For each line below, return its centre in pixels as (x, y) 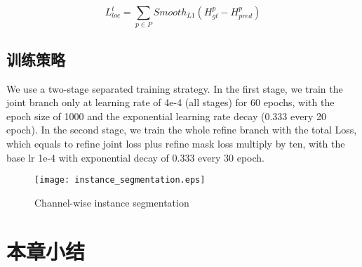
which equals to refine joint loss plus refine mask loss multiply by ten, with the (176, 143)
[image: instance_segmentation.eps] (120, 180)
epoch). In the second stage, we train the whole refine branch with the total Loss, (182, 130)
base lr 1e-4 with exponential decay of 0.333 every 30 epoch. (136, 157)
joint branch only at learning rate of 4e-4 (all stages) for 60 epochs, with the (170, 102)
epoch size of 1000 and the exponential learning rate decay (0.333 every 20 (166, 116)
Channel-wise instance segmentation (112, 202)
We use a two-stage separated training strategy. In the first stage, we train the (175, 88)
